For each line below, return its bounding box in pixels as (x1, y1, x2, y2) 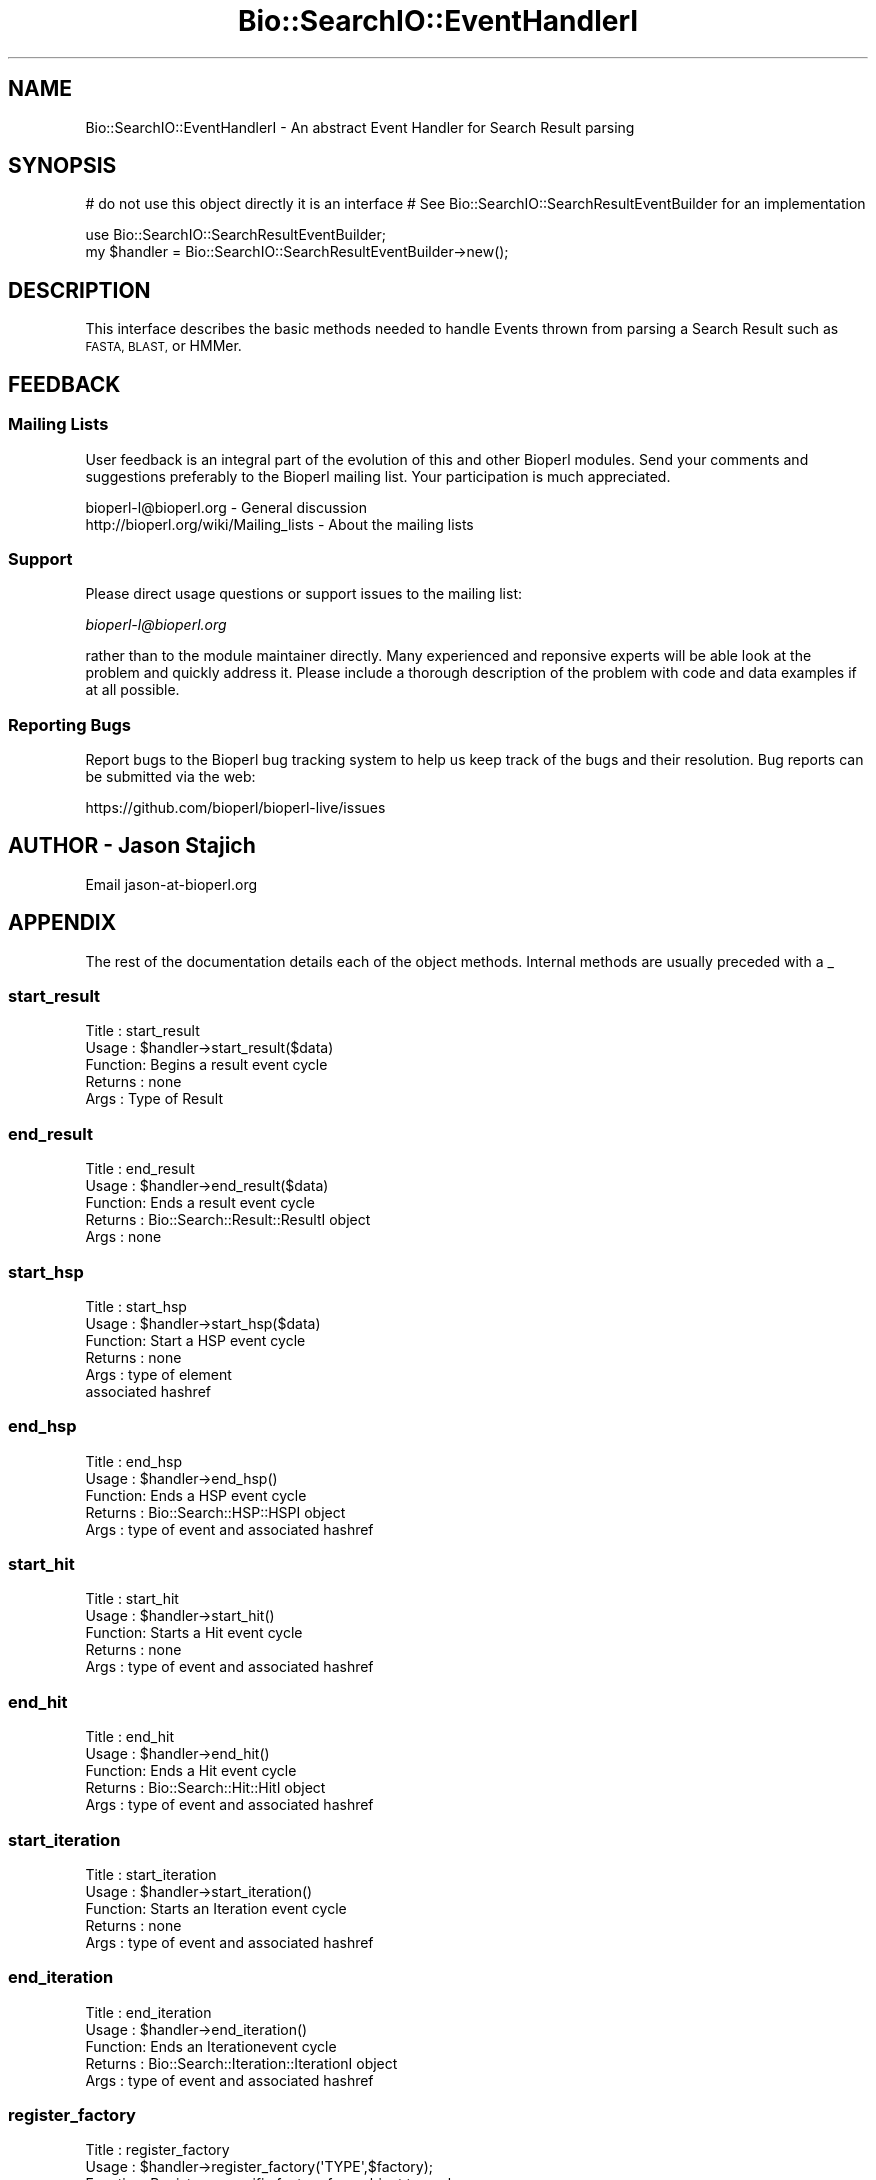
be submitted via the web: (85, 768, 256, 785)
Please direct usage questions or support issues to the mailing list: (85, 585, 522, 603)
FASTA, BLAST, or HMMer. (85, 337, 242, 355)
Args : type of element (85, 1365, 232, 1383)
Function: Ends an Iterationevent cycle (85, 2037, 337, 2055)
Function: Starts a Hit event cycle (85, 1624, 303, 1642)
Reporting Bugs (8, 714, 131, 735)
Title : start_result (85, 1022, 200, 1040)
